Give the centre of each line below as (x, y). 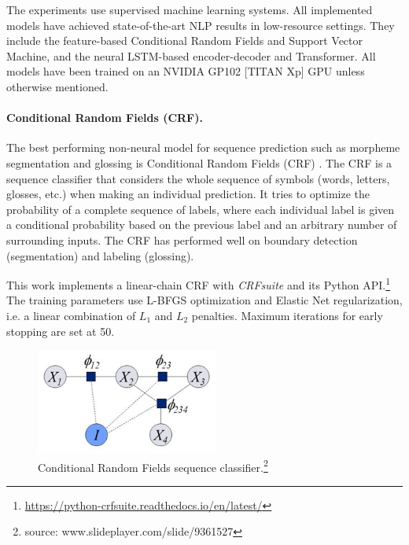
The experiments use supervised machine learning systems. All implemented (190, 9)
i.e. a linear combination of (71, 315)
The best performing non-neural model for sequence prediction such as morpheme (203, 147)
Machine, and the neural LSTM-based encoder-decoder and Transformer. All (191, 55)
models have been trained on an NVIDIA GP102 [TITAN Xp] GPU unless (186, 71)
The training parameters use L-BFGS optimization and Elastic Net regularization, (204, 300)
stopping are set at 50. (61, 331)
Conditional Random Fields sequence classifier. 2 (153, 466)
